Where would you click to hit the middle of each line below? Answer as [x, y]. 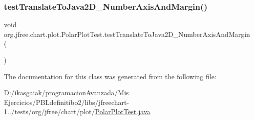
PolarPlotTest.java [123, 111]
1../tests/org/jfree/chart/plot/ [50, 111]
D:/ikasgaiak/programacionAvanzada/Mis [66, 93]
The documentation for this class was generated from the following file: [110, 76]
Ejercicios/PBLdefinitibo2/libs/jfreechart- [67, 102]
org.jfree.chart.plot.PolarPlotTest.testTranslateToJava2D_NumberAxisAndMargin [127, 34]
